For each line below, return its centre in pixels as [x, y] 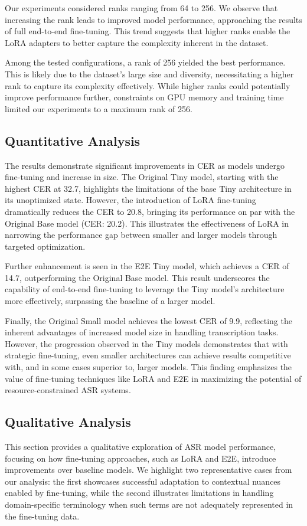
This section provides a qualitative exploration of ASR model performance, [141, 447]
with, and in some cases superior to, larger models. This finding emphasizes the [148, 367]
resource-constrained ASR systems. [68, 390]
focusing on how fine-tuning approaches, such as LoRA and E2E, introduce [141, 458]
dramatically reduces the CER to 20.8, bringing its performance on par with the [150, 211]
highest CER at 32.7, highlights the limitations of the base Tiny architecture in [148, 188]
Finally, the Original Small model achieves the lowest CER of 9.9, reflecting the [148, 320]
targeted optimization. [45, 246]
